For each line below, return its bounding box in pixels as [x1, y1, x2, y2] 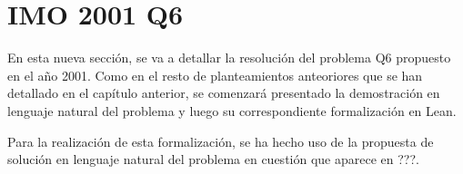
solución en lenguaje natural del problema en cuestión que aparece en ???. [7, 150, 419, 169]
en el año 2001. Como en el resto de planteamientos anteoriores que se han [7, 65, 423, 84]
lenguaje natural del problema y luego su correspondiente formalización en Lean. [7, 101, 457, 120]
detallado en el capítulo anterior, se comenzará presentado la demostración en [7, 83, 440, 102]
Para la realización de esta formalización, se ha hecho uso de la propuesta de [7, 131, 434, 150]
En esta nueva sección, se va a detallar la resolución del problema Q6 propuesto [7, 48, 451, 67]
